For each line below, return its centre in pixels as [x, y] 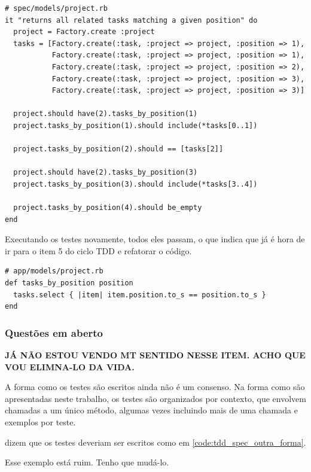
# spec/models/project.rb [56, 8]
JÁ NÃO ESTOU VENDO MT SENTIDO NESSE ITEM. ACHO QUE [155, 355]
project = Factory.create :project [84, 32]
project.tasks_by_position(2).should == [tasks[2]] [118, 149]
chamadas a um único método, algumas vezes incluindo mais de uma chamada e [151, 410]
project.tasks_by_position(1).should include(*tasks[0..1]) [135, 125]
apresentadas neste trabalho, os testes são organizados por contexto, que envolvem [155, 398]
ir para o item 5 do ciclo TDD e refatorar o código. [98, 250]
